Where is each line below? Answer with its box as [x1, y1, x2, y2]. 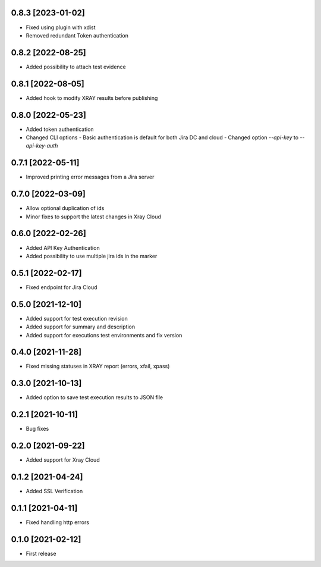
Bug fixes [26, 425, 49, 433]
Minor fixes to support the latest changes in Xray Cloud [26, 213, 162, 220]
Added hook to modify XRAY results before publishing [26, 94, 158, 101]
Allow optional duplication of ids [26, 205, 105, 212]
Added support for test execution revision [26, 315, 128, 322]
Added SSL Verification [26, 488, 83, 495]
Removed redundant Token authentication [26, 32, 129, 39]
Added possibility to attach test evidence [26, 63, 126, 70]
